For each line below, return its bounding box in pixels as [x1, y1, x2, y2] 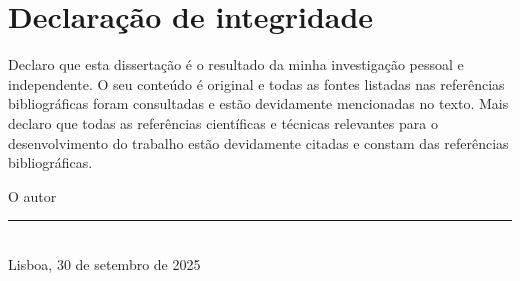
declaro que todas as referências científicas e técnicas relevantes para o [8, 112, 438, 133]
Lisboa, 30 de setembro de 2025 [8, 253, 201, 274]
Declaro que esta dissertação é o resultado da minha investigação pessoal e [8, 54, 464, 75]
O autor [8, 185, 57, 206]
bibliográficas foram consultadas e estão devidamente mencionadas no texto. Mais [8, 93, 509, 114]
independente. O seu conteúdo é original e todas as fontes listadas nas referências [8, 73, 505, 94]
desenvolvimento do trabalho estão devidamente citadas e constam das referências [8, 132, 509, 153]
